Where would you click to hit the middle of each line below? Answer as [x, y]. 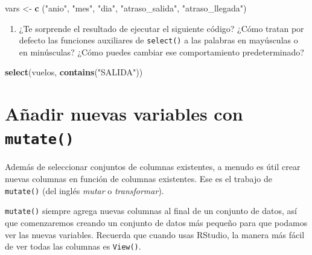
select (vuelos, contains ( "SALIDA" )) [74, 72]
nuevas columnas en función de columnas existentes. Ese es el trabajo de [138, 179]
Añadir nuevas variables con [124, 114]
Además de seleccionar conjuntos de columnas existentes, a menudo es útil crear [153, 167]
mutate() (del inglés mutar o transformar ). [84, 190]
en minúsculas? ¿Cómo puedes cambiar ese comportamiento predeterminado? [161, 52]
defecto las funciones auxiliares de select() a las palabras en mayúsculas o [158, 40]
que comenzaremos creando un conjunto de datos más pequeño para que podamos [156, 222]
